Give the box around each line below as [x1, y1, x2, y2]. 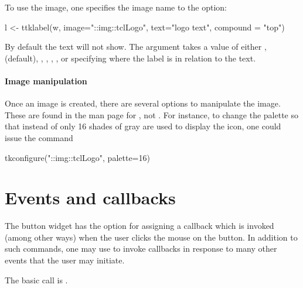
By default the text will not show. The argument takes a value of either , [5, 40, 267, 53]
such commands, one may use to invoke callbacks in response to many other [5, 242, 277, 255]
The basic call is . [5, 273, 68, 286]
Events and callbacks [5, 186, 176, 210]
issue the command [5, 131, 73, 143]
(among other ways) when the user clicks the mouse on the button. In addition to [5, 231, 298, 243]
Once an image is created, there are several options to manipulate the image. [5, 97, 281, 109]
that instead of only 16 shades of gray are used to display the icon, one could [5, 120, 281, 132]
